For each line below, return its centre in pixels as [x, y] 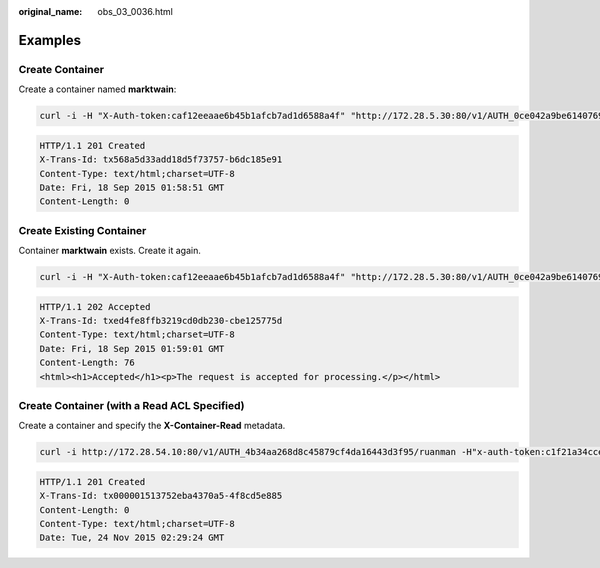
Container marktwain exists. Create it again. [110, 251]
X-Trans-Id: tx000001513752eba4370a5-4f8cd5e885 [161, 496]
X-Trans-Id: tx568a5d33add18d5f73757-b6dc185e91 [161, 159]
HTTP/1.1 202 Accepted [95, 306]
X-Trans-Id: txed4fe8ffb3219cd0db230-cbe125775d [161, 320]
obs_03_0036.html [135, 11]
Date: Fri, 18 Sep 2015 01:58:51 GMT [132, 187]
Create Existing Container [82, 230]
